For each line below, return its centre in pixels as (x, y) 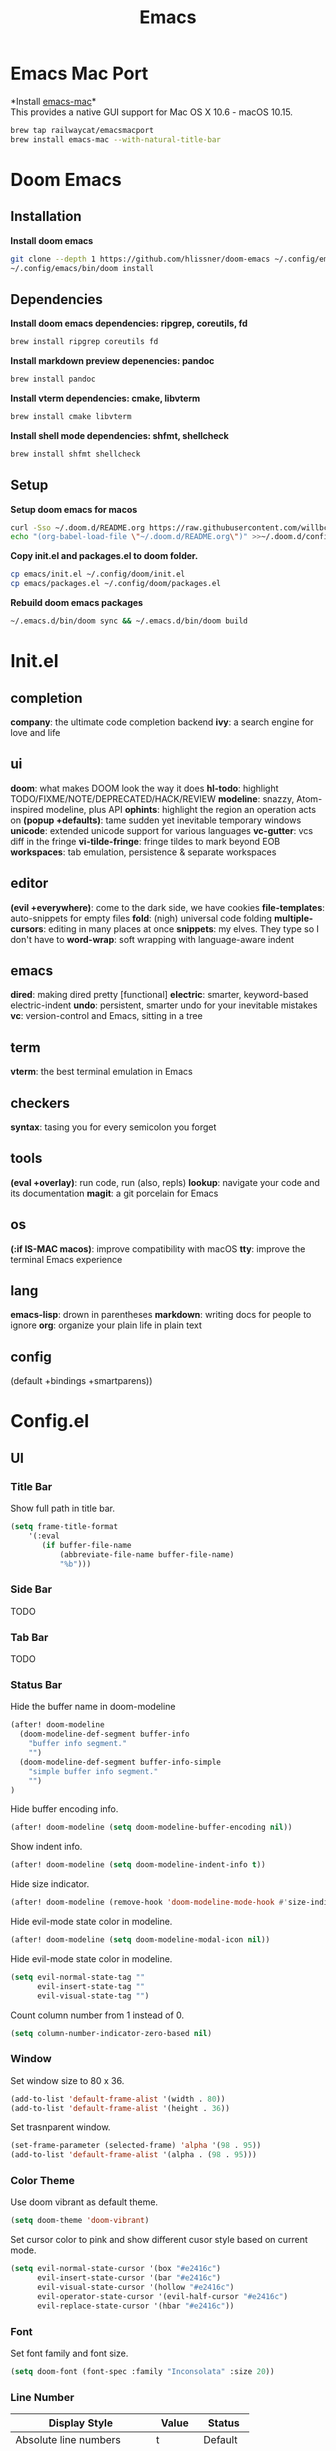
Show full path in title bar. (62, 1508)
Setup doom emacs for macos (74, 509)
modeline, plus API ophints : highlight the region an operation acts (181, 809)
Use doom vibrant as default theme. (84, 2202)
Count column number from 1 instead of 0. (97, 2015)
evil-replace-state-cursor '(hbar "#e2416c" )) (135, 2306)
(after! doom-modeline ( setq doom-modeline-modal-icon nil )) (140, 1940)
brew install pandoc (53, 379)
